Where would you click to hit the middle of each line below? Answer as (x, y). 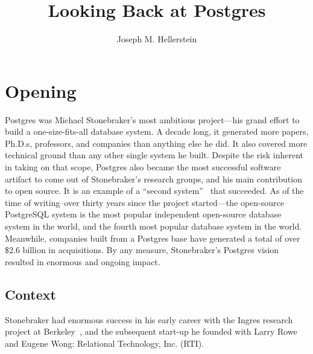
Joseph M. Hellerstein (157, 39)
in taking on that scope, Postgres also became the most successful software (143, 167)
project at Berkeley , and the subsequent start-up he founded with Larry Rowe (151, 331)
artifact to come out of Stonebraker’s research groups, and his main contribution (153, 179)
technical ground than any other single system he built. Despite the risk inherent (154, 155)
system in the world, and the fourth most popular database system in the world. (153, 226)
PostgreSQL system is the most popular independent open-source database (143, 214)
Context (30, 294)
